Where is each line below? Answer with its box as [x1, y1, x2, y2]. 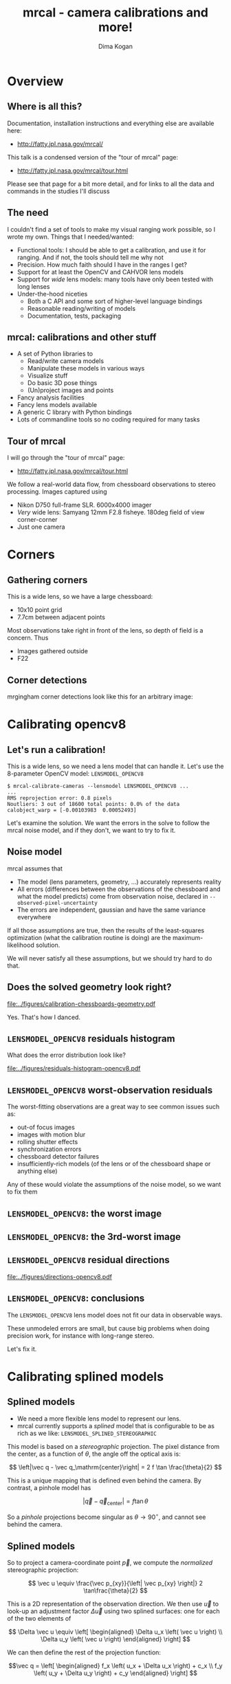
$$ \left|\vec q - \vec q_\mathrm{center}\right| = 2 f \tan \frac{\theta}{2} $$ [9, 1463, 222, 1471]
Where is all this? [7, 101, 82, 113]
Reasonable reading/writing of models [27, 304, 136, 312]
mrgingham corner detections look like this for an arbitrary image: [7, 692, 193, 701]
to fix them [7, 1188, 38, 1196]
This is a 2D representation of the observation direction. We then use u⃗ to [7, 1599, 219, 1608]
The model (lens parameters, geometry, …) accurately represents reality [16, 877, 221, 886]
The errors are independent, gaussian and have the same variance [16, 906, 206, 914]
